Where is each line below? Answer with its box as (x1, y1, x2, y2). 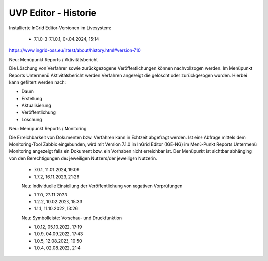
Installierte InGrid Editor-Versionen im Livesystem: (9, 25, 112, 31)
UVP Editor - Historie (9, 7, 97, 18)
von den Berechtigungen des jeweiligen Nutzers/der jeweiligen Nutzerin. (9, 155, 157, 161)
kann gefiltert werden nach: (9, 79, 66, 85)
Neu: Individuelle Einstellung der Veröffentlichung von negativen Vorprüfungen (21, 183, 183, 189)
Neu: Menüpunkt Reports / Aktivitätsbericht (9, 56, 98, 62)
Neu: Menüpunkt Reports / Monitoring (9, 126, 87, 131)
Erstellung (21, 95, 42, 101)
